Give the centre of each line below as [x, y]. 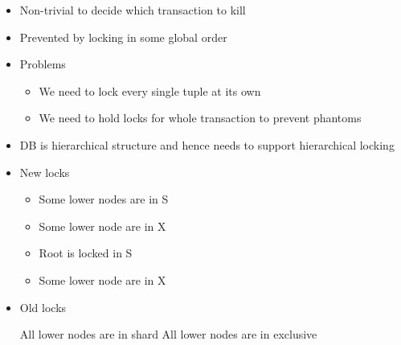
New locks [45, 172]
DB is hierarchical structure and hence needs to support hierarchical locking [207, 144]
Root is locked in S [86, 253]
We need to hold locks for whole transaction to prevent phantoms [200, 118]
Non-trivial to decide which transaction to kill [133, 10]
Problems [43, 64]
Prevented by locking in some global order [123, 37]
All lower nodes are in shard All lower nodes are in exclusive [168, 334]
